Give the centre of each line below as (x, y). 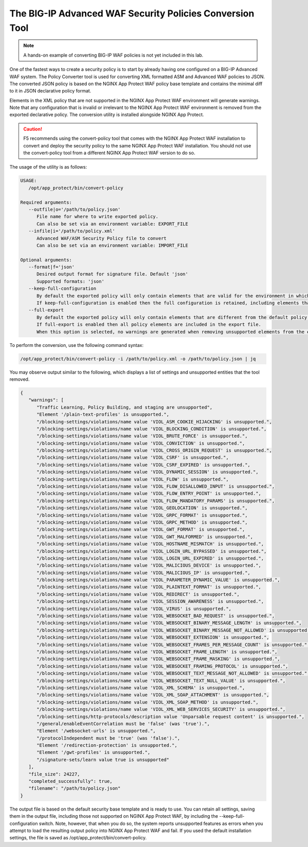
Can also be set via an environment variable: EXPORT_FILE (112, 224)
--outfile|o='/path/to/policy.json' (74, 209)
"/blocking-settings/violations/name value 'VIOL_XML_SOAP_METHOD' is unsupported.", (148, 702)
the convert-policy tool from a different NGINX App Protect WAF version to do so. (109, 153)
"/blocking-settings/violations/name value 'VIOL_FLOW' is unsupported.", (133, 479)
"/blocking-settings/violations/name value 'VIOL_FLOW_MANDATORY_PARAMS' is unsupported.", (156, 501)
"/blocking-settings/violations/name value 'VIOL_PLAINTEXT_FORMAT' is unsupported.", (149, 587)
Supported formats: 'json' (71, 281)
